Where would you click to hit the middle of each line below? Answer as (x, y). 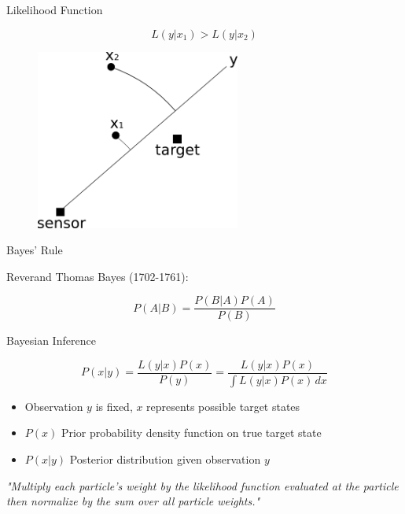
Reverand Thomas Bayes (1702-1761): (98, 276)
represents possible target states (223, 406)
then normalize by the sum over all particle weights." (133, 501)
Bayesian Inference (51, 340)
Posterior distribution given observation (165, 459)
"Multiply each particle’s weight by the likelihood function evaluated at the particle (202, 485)
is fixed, (114, 406)
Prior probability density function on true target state (191, 433)
